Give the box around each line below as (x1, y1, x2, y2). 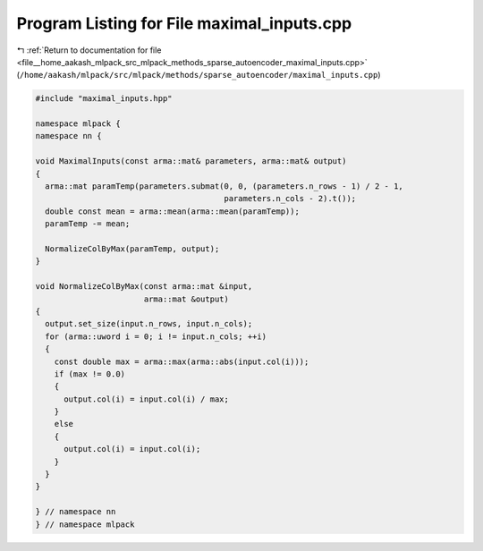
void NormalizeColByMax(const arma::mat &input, (35, 282, 253, 292)
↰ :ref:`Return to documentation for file (16, 45, 162, 55)
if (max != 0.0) (54, 369, 125, 379)
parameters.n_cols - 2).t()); (224, 193, 357, 204)
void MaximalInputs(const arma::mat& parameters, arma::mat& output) (35, 157, 347, 166)
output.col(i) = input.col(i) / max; (64, 394, 230, 404)
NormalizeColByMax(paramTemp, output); (45, 244, 220, 254)
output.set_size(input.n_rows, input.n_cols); (45, 318, 253, 329)
